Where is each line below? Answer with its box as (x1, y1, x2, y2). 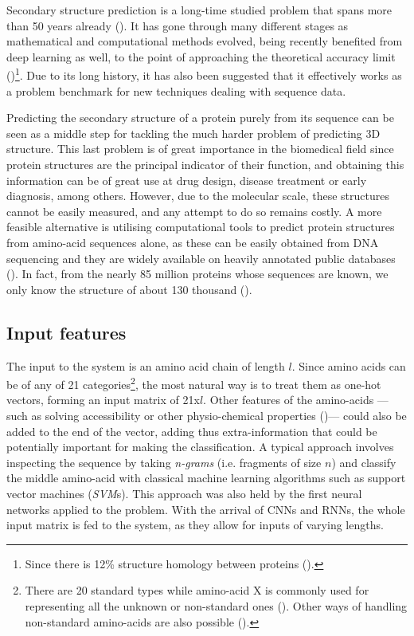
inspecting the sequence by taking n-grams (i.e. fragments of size (6, 453, 322, 470)
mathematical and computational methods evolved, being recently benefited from (6, 33, 403, 49)
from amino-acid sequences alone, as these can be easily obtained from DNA (6, 234, 379, 250)
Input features (6, 320, 127, 344)
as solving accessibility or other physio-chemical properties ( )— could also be (31, 406, 407, 423)
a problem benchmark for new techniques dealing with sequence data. (6, 82, 346, 99)
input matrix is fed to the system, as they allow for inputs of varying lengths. (6, 516, 384, 533)
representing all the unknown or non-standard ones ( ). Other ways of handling (25, 597, 408, 614)
